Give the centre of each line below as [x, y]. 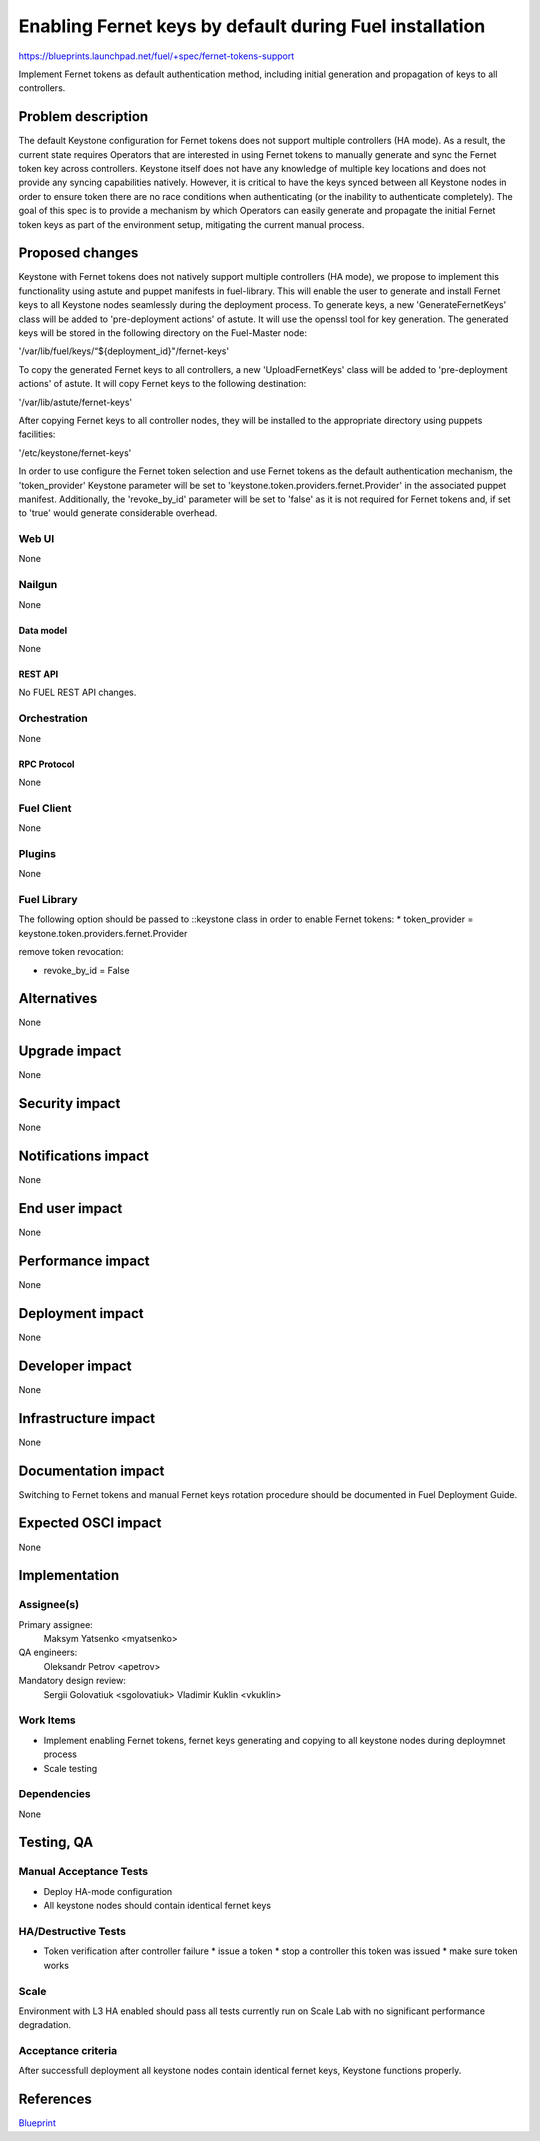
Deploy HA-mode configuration [108, 1891]
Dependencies [55, 1794]
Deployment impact [81, 1313]
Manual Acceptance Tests [83, 1872]
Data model [43, 630]
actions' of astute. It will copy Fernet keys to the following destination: [162, 384]
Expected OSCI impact [90, 1523]
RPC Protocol [46, 764]
